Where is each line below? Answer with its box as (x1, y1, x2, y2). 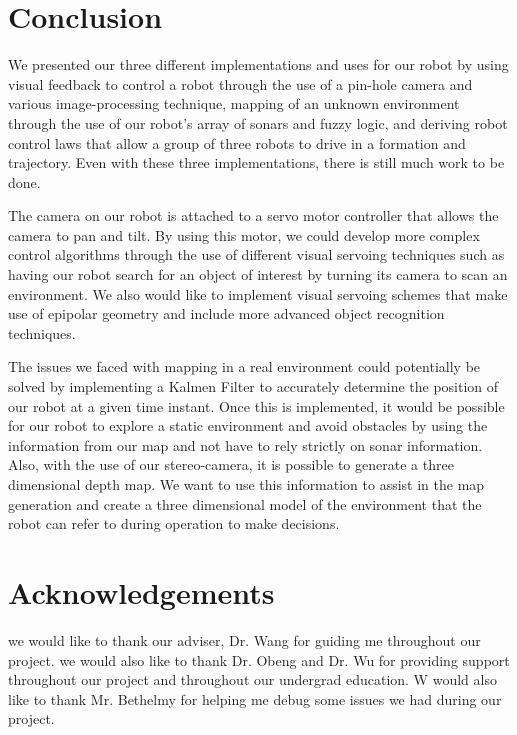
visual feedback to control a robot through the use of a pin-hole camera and (8, 73, 473, 94)
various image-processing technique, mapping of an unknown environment (8, 93, 460, 114)
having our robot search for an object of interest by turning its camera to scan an (8, 264, 508, 285)
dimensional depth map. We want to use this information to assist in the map (8, 474, 485, 494)
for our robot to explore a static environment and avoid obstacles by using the (8, 415, 488, 436)
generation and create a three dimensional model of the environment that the (8, 493, 482, 514)
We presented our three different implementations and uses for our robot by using (8, 54, 509, 75)
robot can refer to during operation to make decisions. (8, 513, 340, 534)
